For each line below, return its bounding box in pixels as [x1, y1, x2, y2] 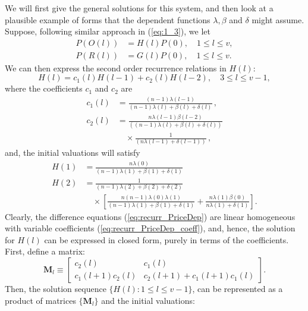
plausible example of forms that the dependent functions [5, 13, 210, 26]
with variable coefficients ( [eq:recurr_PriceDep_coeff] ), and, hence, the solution [5, 222, 296, 234]
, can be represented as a [192, 282, 283, 294]
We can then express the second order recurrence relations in [5, 61, 227, 74]
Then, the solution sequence [5, 282, 106, 294]
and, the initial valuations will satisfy [5, 146, 140, 159]
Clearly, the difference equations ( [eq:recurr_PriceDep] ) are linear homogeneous [5, 210, 296, 222]
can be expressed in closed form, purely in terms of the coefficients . [44, 233, 289, 246]
